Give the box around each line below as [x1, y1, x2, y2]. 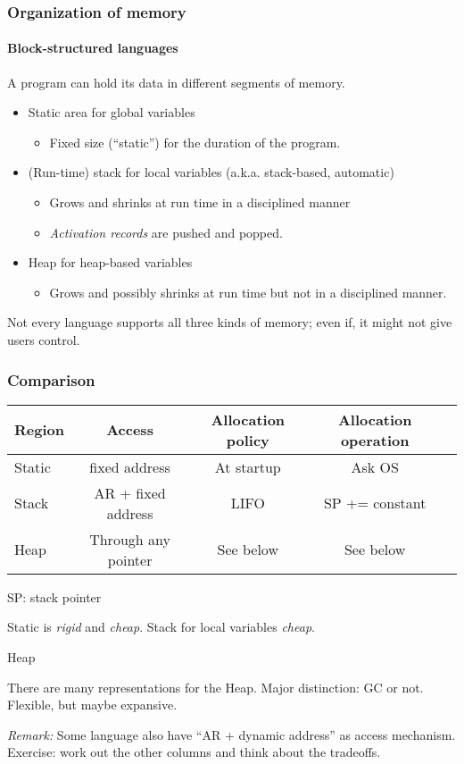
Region [14, 419, 64, 441]
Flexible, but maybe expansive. [7, 695, 178, 714]
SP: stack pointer [7, 587, 102, 606]
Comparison [7, 368, 95, 390]
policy [226, 429, 269, 450]
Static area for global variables [28, 103, 195, 122]
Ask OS [351, 456, 399, 477]
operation [340, 429, 410, 450]
